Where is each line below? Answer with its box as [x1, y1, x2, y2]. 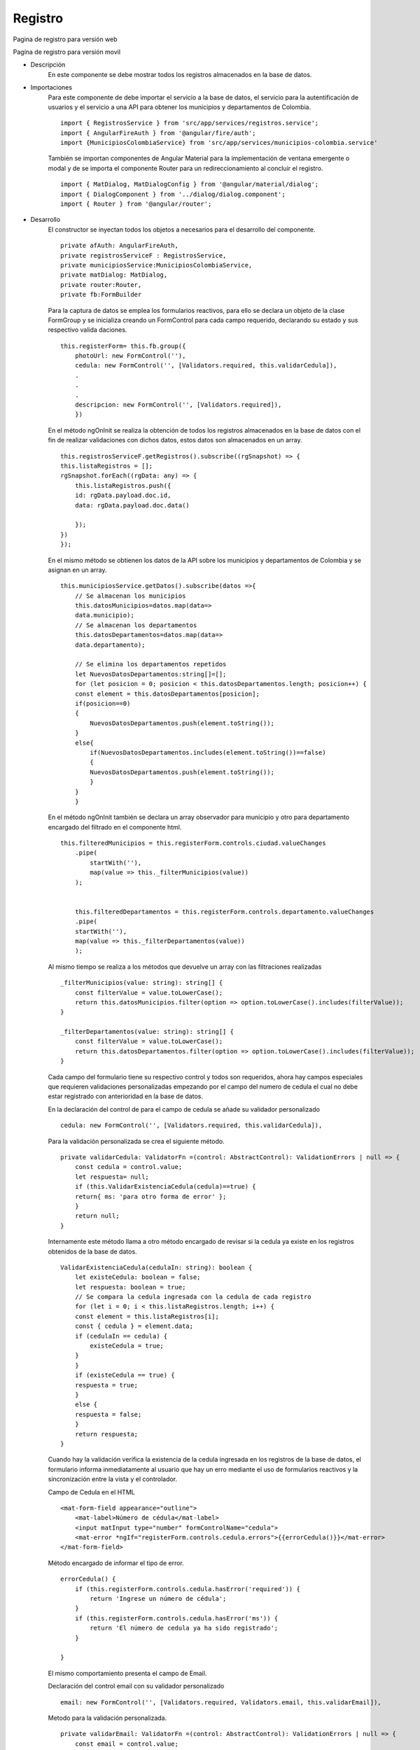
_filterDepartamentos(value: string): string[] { [60, 1028, 234, 1036]
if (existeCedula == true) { [74, 1371, 175, 1379]
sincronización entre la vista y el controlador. [48, 1475, 178, 1483]
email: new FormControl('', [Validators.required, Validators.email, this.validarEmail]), [60, 1698, 381, 1706]
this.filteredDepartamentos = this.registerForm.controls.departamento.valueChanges [74, 907, 374, 916]
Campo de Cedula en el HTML [48, 1487, 136, 1496]
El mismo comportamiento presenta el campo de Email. [48, 1669, 207, 1677]
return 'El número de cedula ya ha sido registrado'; [90, 1624, 279, 1632]
